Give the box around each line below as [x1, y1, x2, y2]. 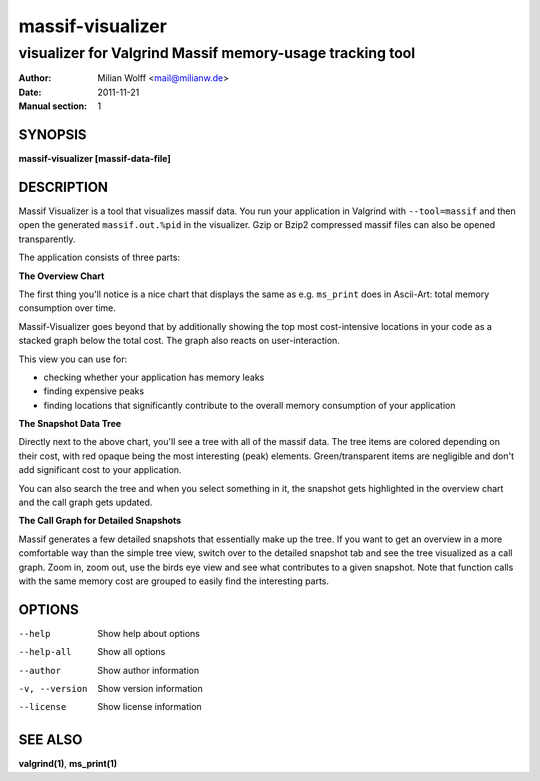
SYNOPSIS [18, 126, 87, 143]
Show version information [97, 683, 204, 695]
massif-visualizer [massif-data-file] [18, 153, 172, 165]
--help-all [18, 646, 72, 658]
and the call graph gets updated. [18, 496, 153, 509]
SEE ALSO [18, 731, 83, 749]
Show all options [97, 646, 166, 658]
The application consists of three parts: [18, 251, 180, 264]
